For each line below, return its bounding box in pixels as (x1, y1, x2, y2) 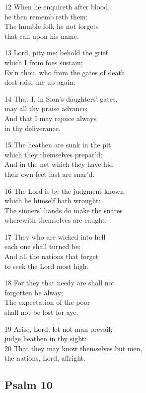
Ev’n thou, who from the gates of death (4, 67, 125, 77)
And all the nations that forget (4, 251, 99, 262)
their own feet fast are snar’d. (4, 168, 95, 179)
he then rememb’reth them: (4, 11, 88, 21)
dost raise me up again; (4, 77, 75, 87)
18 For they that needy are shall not (4, 277, 115, 288)
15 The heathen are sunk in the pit (4, 139, 111, 150)
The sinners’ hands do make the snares (4, 205, 123, 215)
